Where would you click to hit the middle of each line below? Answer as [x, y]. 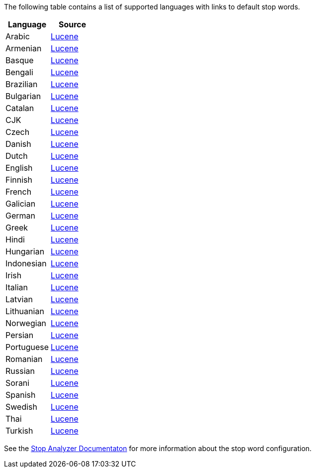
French [19, 192]
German [20, 216]
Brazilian [22, 84]
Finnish [19, 180]
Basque [20, 60]
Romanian [24, 359]
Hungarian [25, 251]
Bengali [19, 72]
